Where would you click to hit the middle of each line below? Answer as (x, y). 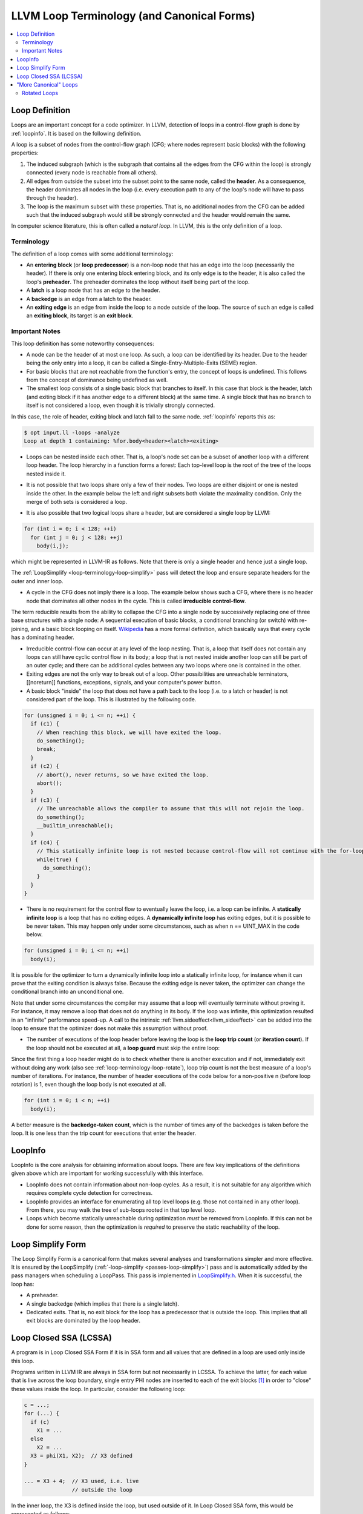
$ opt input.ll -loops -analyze (72, 432)
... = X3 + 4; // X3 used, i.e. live (81, 1481)
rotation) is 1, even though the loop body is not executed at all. (89, 1085)
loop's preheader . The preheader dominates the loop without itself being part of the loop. (138, 282)
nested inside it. (46, 474)
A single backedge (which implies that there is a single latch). (103, 1304)
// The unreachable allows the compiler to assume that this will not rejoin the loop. (171, 809)
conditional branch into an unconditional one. (67, 992)
